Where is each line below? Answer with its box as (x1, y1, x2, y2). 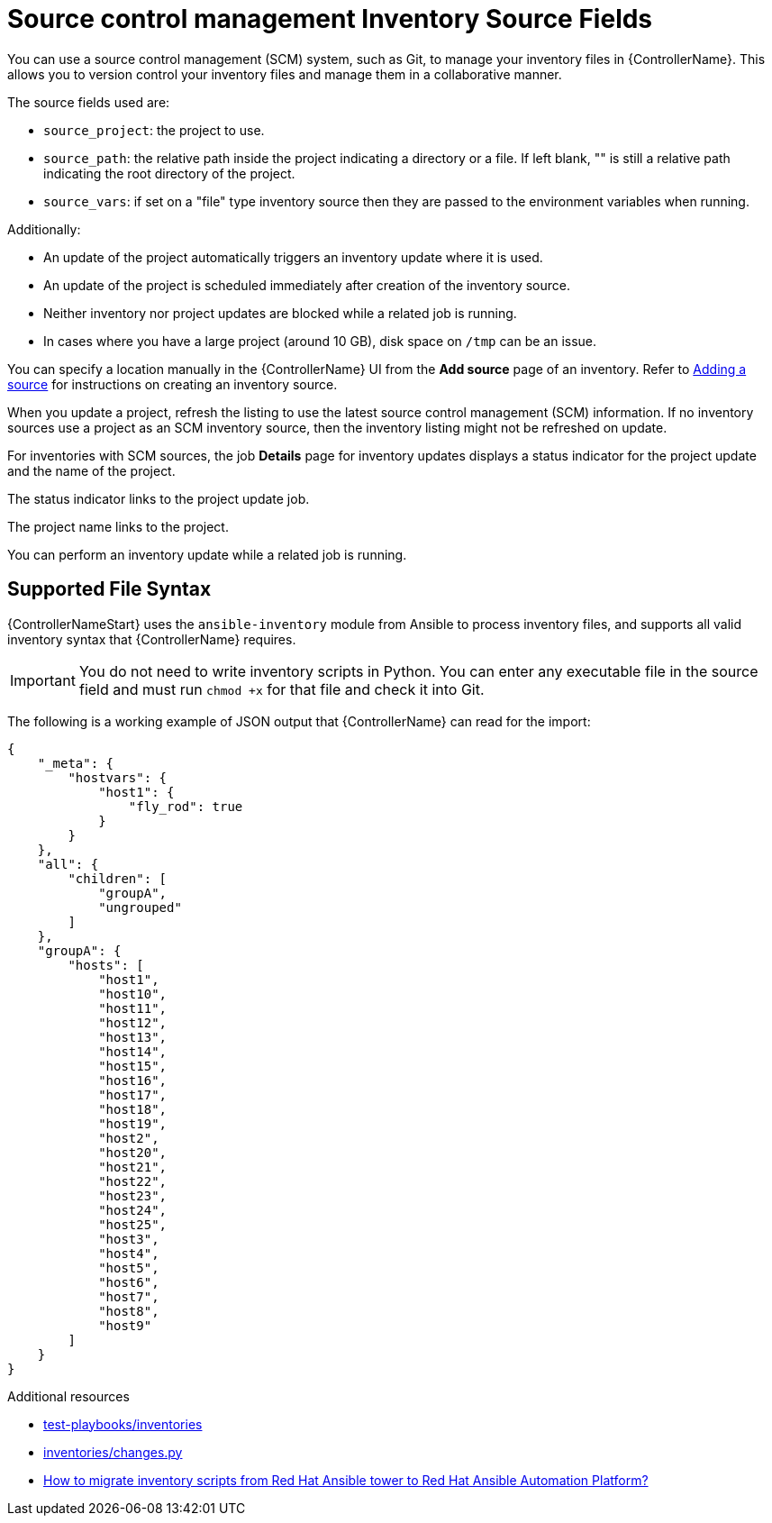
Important (10, 670, 76, 689)
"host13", (98, 1029, 168, 1044)
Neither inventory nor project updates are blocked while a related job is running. (43, 305, 517, 321)
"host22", (98, 1173, 168, 1189)
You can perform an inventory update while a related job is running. (7, 546, 407, 562)
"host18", (98, 1101, 168, 1117)
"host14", (98, 1044, 168, 1059)
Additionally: (7, 221, 81, 237)
